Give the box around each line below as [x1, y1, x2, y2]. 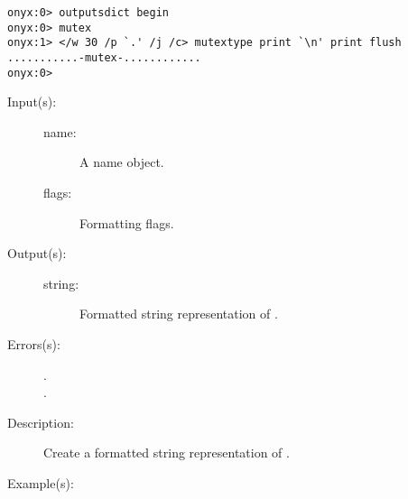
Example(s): [7, 474, 74, 492]
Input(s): [7, 92, 57, 111]
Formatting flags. [79, 213, 174, 232]
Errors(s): [7, 335, 60, 354]
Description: [7, 412, 74, 431]
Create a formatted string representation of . [43, 443, 290, 462]
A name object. [79, 152, 164, 171]
